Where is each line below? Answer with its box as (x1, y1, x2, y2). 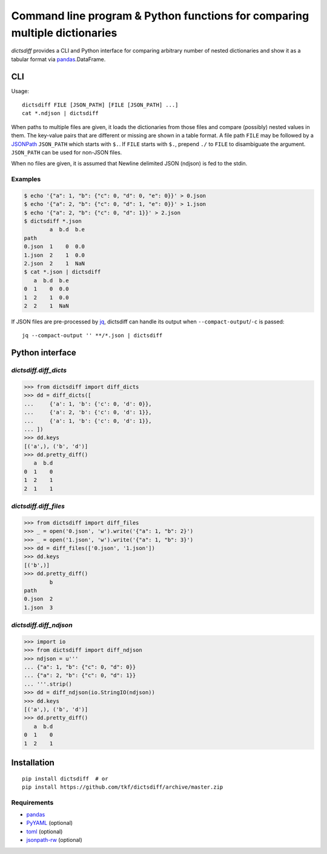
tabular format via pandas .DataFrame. (11, 55, 106, 63)
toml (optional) (26, 827, 63, 835)
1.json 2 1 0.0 (24, 251, 85, 259)
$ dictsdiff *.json (24, 218, 82, 225)
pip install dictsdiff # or (22, 775, 108, 782)
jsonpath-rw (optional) (26, 836, 83, 844)
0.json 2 (24, 595, 53, 603)
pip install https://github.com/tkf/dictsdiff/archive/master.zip (22, 783, 223, 790)
